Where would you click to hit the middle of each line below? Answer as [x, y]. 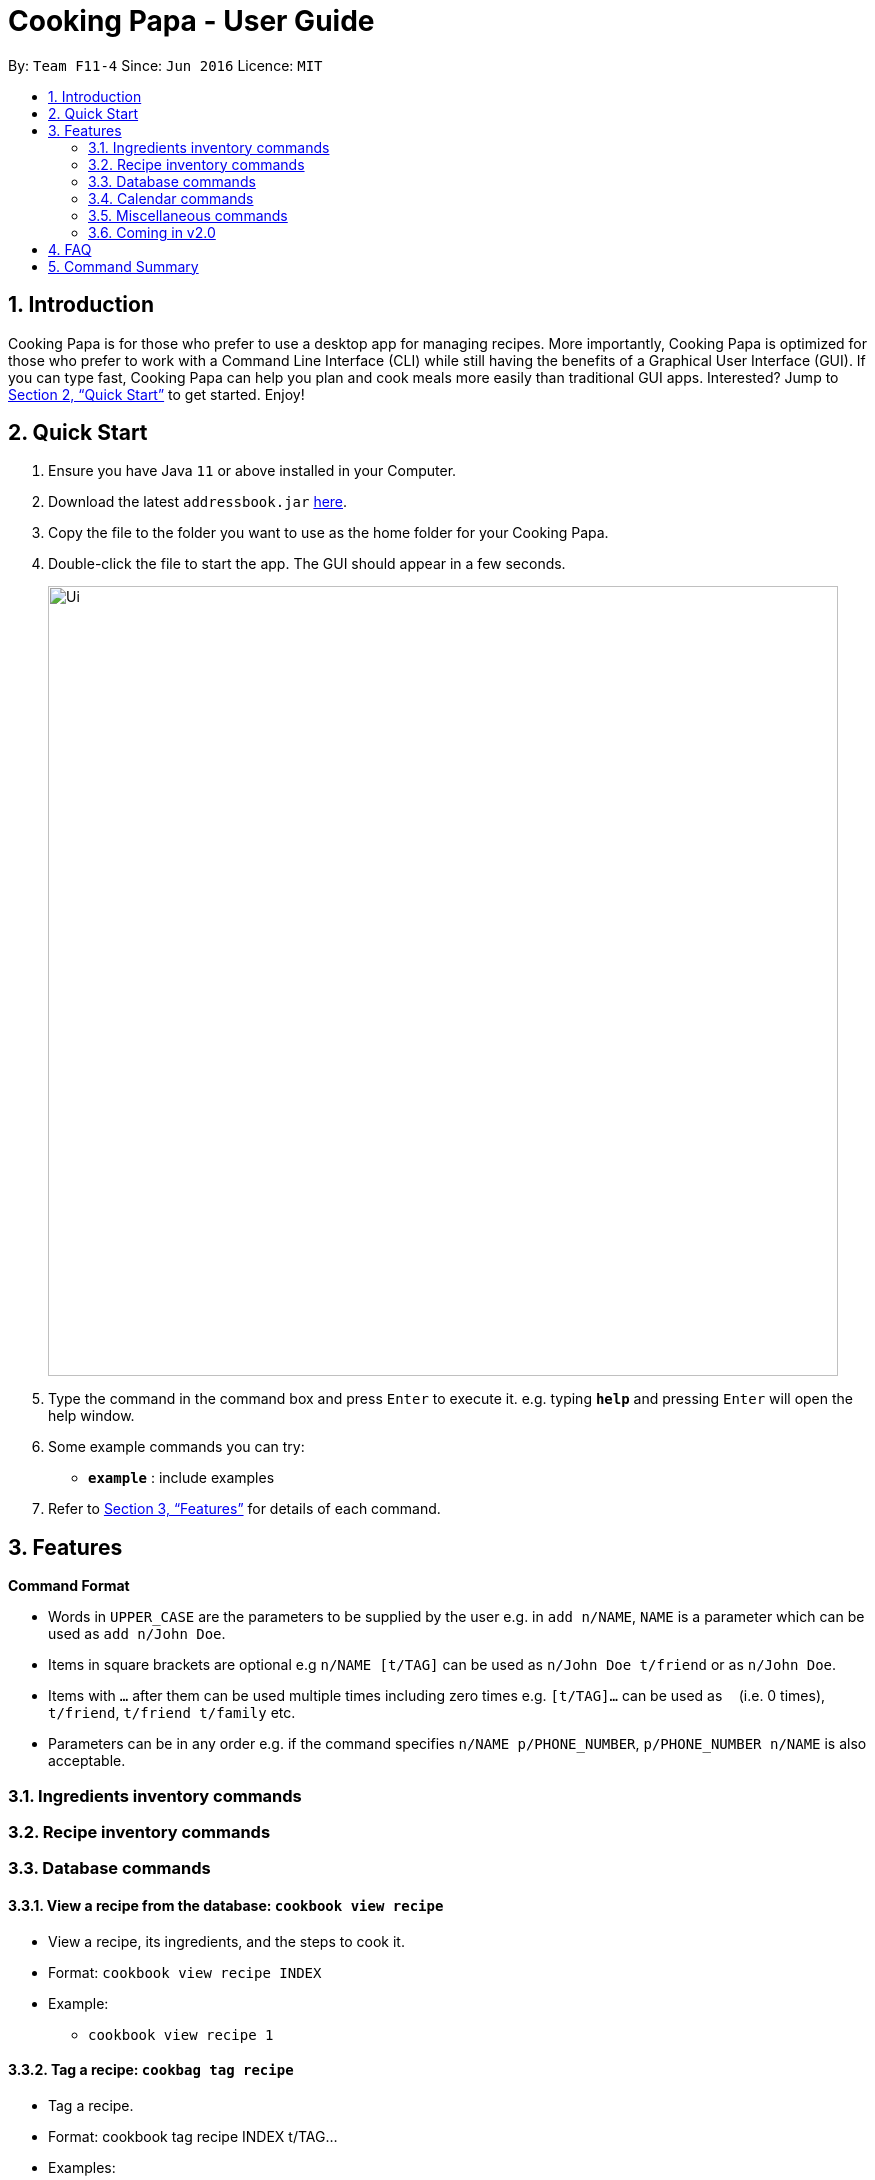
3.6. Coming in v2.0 [152, 232]
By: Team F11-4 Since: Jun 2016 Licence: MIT [165, 65]
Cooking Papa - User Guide [191, 21]
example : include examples [181, 1478]
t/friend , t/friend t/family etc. [172, 1713]
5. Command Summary [123, 266]
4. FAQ [70, 249]
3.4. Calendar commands [171, 198]
